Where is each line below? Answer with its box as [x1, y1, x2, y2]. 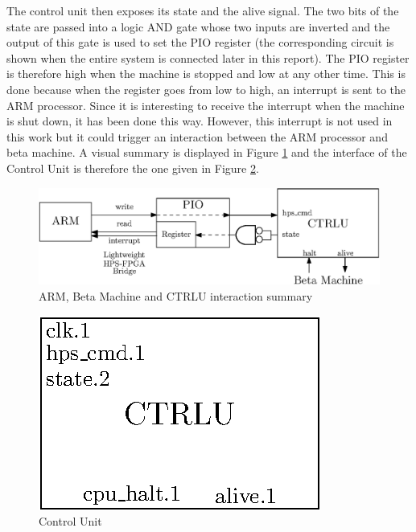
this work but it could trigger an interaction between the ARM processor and [6, 128, 388, 145]
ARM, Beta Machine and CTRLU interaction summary [39, 288, 313, 305]
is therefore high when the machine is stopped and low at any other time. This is [6, 65, 406, 82]
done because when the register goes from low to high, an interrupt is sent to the [6, 80, 406, 97]
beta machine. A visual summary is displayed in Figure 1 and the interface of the [6, 144, 407, 161]
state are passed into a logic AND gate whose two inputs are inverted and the [6, 18, 390, 35]
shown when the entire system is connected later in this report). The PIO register [6, 49, 410, 66]
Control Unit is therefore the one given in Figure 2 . [6, 159, 259, 176]
